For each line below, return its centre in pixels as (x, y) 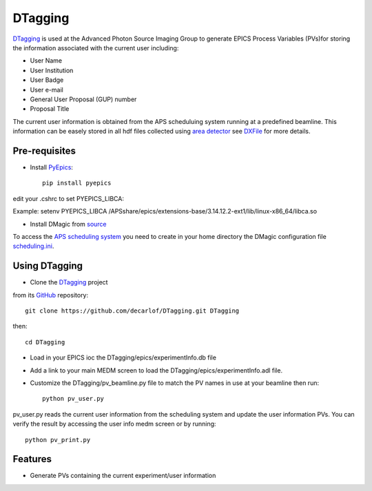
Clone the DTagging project (69, 282)
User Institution (52, 70)
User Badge (47, 80)
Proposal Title (50, 109)
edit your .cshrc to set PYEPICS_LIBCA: (68, 198)
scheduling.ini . (33, 246)
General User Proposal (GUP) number (83, 99)
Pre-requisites (44, 150)
